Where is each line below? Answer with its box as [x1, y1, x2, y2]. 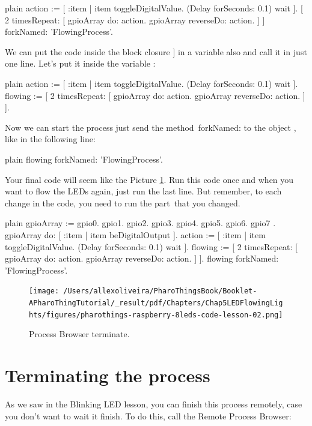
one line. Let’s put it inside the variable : [5, 57, 156, 70]
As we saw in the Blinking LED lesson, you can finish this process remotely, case [5, 397, 302, 410]
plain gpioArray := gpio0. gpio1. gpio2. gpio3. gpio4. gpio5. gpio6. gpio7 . [5, 217, 276, 229]
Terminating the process [5, 363, 210, 388]
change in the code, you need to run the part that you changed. [5, 196, 240, 209]
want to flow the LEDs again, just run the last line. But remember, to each [5, 185, 282, 197]
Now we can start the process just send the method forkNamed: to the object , [5, 121, 296, 133]
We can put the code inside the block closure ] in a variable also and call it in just [5, 45, 307, 58]
